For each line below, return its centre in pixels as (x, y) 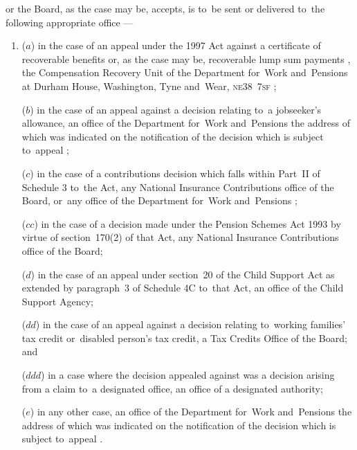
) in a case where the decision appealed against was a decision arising (188, 375)
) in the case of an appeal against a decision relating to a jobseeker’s (176, 109)
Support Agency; (57, 301)
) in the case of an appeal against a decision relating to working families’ (191, 324)
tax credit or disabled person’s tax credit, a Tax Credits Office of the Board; (184, 337)
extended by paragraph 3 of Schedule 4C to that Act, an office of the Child (183, 288)
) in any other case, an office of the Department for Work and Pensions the (191, 412)
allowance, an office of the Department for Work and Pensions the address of (186, 123)
